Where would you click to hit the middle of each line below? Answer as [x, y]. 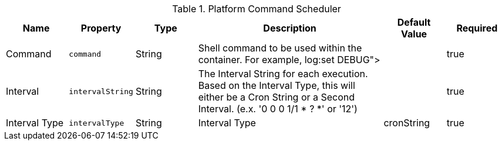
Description [290, 28]
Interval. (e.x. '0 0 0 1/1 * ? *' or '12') [278, 109]
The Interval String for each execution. [283, 74]
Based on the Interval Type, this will [277, 85]
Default [414, 22]
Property [101, 28]
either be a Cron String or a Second [277, 97]
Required [477, 28]
